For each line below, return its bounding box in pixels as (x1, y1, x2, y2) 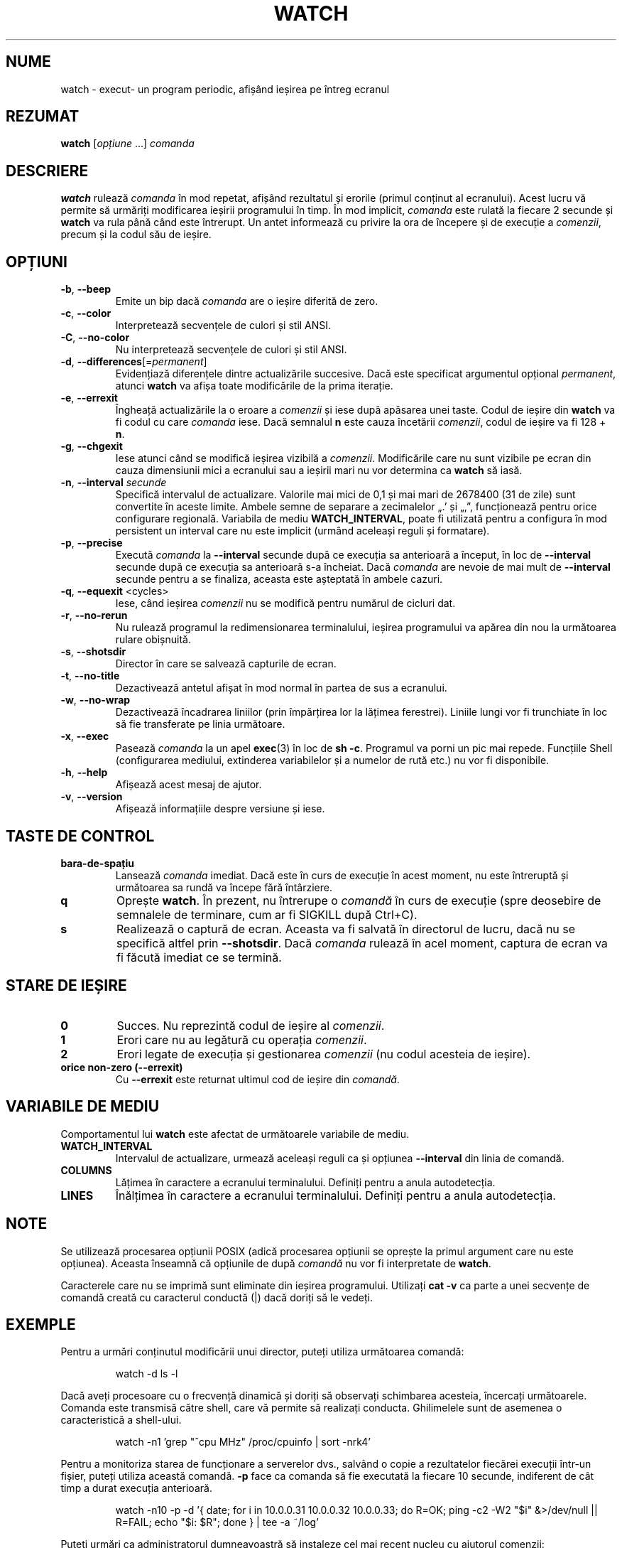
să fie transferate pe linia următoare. (115, 718, 285, 731)
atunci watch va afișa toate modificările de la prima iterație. (115, 380, 393, 392)
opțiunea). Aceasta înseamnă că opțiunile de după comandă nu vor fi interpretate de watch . (60, 1257, 491, 1269)
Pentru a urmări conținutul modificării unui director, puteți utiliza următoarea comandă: (60, 1345, 464, 1358)
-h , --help (60, 766, 108, 779)
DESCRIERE (6, 161, 89, 180)
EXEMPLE (6, 1315, 76, 1333)
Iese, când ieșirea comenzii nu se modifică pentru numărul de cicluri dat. (115, 597, 456, 610)
